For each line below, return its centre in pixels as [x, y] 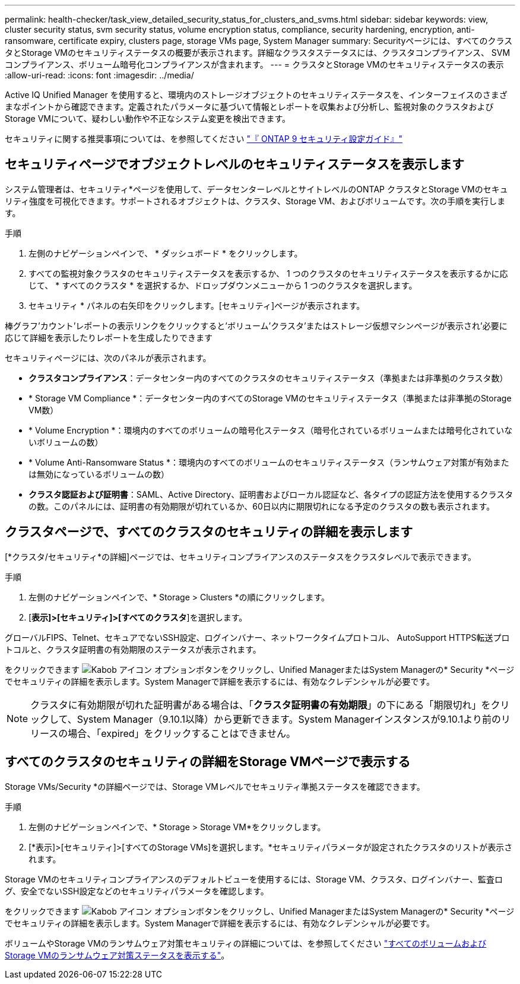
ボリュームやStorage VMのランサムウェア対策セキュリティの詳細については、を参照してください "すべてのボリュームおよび [246, 943]
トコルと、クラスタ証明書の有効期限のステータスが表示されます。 [133, 649]
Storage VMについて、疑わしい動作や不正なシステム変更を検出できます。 [148, 118]
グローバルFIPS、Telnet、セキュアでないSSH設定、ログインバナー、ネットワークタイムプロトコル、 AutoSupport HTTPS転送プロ [257, 637]
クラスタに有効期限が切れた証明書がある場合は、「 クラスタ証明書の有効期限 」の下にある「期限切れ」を [261, 705]
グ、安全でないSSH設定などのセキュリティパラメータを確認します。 [137, 891]
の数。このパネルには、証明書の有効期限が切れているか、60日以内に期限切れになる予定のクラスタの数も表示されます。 [262, 506]
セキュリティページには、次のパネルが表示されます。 [108, 357]
